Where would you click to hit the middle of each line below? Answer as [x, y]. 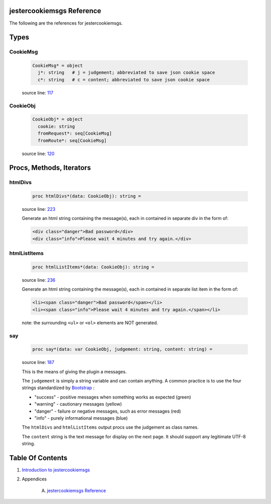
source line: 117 [38, 92]
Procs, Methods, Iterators [50, 168]
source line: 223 [39, 209]
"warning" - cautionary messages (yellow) [78, 404]
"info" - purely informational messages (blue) [81, 418]
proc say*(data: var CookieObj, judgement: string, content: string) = [122, 349]
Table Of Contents [38, 458]
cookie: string [56, 126]
